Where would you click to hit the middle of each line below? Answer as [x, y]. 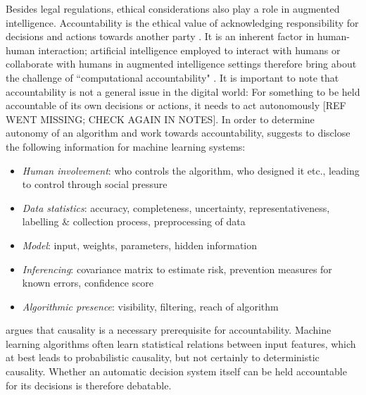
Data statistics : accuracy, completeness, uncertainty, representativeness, [176, 207]
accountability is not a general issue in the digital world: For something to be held [183, 91]
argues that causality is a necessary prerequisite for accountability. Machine [169, 330]
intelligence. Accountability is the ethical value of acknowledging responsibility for [182, 22]
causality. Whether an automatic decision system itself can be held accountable [176, 371]
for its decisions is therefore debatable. [89, 385]
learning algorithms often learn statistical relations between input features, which [181, 343]
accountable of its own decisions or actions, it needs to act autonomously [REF [176, 105]
